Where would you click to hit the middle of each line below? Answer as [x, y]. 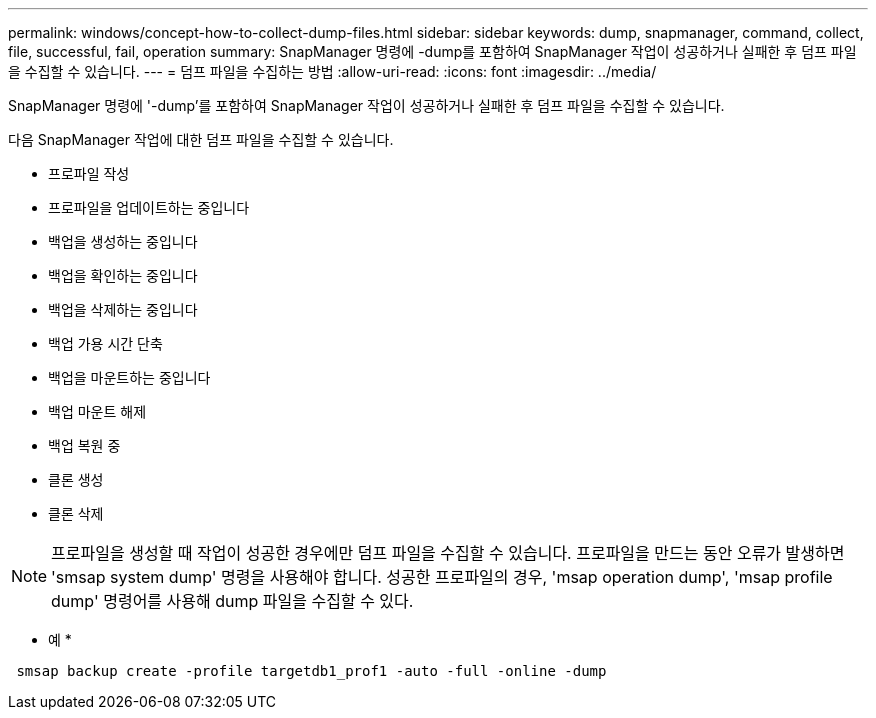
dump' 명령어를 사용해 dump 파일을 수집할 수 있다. [232, 601]
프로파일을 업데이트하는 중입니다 [149, 207]
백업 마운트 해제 [97, 411]
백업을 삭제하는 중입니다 [123, 309]
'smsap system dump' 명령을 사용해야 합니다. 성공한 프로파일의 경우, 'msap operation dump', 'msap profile [442, 577]
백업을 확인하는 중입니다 [123, 275]
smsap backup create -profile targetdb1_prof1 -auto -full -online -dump [311, 671]
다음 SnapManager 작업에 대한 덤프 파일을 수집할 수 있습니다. [201, 139]
